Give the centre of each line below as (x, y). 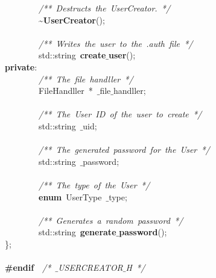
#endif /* (28, 267)
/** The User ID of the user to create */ (120, 114)
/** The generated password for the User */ (124, 150)
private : (21, 66)
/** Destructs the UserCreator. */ (105, 8)
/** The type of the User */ (94, 184)
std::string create (72, 55)
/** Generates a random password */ (111, 220)
